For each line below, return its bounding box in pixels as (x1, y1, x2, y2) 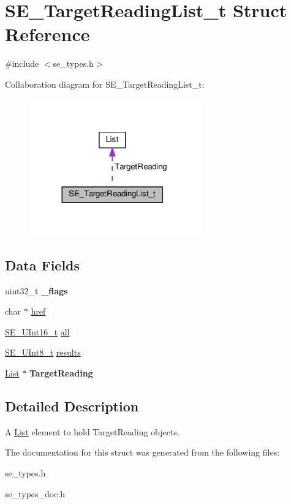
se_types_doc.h (5, 487, 66, 500)
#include (5, 57, 39, 70)
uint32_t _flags (5, 284, 68, 297)
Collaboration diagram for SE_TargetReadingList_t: (5, 77, 205, 90)
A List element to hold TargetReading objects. (5, 425, 180, 438)
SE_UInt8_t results (5, 346, 81, 359)
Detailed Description (5, 397, 139, 416)
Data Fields (5, 255, 80, 274)
